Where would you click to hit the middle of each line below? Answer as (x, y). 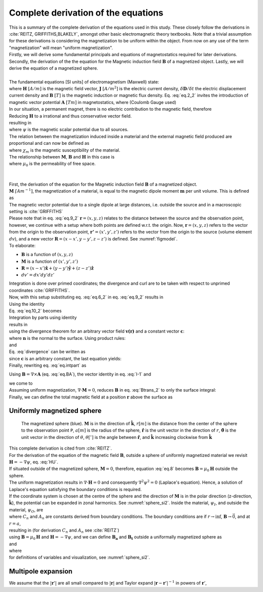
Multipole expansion (41, 571)
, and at (243, 516)
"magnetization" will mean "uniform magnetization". (61, 48)
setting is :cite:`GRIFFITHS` (36, 212)
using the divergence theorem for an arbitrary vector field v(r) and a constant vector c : (97, 331)
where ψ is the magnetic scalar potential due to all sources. (69, 130)
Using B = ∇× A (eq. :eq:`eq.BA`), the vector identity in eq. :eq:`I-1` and (80, 374)
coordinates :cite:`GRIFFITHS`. (39, 290)
